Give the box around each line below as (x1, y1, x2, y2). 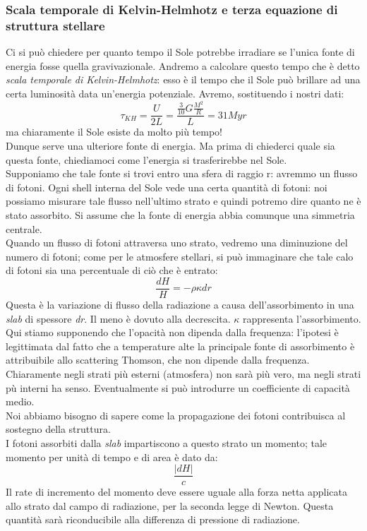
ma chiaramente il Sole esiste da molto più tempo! (6, 124, 222, 139)
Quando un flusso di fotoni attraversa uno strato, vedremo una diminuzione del (6, 235, 348, 250)
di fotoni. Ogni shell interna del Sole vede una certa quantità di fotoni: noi (6, 179, 327, 194)
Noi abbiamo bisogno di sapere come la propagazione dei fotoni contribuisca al (6, 407, 346, 422)
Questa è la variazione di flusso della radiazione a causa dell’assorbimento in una (6, 297, 354, 312)
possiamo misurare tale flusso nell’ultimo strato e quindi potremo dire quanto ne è (6, 193, 361, 208)
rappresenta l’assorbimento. (243, 311, 361, 326)
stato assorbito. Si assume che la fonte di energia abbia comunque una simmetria (6, 208, 355, 222)
